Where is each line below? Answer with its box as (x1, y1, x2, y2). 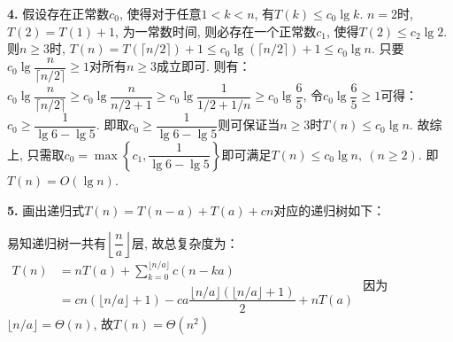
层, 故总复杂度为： (132, 233, 239, 252)
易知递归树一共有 (7, 233, 106, 252)
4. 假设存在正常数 (7, 4, 110, 22)
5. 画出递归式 (7, 200, 85, 219)
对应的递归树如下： (273, 200, 386, 219)
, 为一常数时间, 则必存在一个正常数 (115, 21, 317, 40)
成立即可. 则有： (156, 57, 251, 75)
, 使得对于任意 (119, 4, 202, 22)
